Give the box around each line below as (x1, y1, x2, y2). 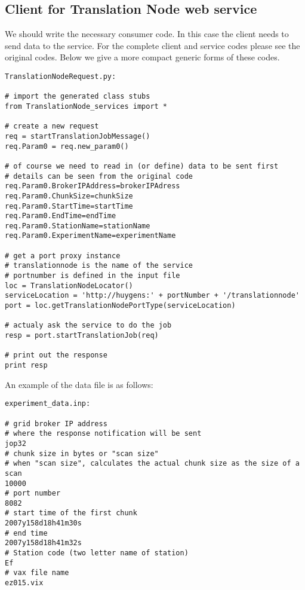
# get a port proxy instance (5, 251, 121, 260)
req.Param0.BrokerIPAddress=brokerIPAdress (5, 182, 180, 191)
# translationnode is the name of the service (5, 261, 193, 270)
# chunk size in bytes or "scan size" (5, 449, 159, 458)
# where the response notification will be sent (5, 429, 202, 438)
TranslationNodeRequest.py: (5, 72, 116, 81)
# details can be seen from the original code (5, 172, 193, 181)
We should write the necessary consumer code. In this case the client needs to (5, 27, 289, 40)
